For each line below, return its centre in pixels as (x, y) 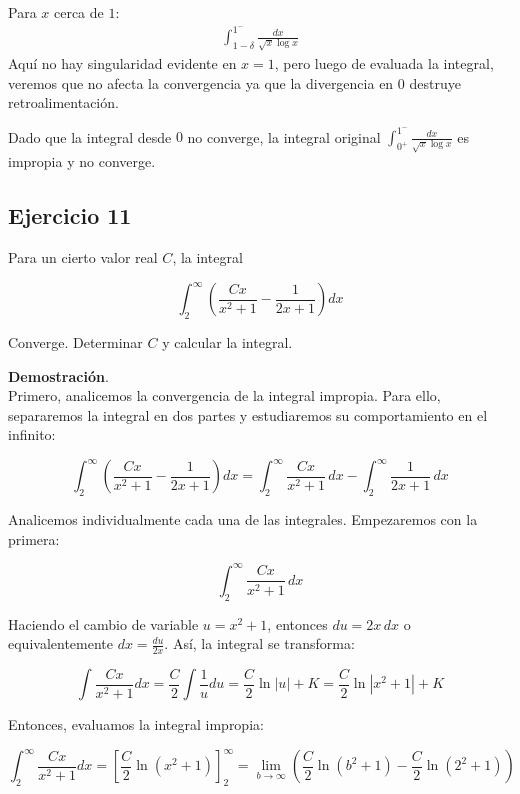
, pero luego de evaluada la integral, (384, 63)
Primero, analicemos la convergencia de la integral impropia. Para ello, (224, 395)
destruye (435, 82)
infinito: (32, 434)
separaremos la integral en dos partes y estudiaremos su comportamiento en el (248, 414)
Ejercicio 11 (70, 215)
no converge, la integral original (284, 136)
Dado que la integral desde (90, 136)
